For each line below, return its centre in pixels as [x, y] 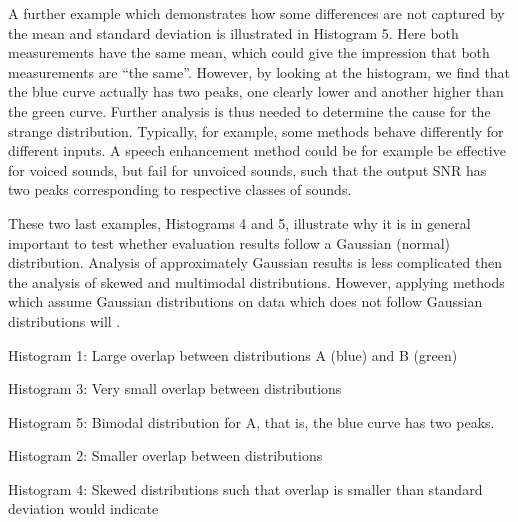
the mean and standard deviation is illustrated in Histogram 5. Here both [233, 32]
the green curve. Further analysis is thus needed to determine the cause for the [249, 110]
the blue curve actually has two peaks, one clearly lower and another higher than [256, 91]
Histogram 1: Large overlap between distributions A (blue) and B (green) [233, 354]
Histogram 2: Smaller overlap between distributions [165, 455]
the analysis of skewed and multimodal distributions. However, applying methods [256, 281]
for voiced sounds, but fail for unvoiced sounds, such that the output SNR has [247, 169]
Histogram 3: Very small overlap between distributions [175, 388]
